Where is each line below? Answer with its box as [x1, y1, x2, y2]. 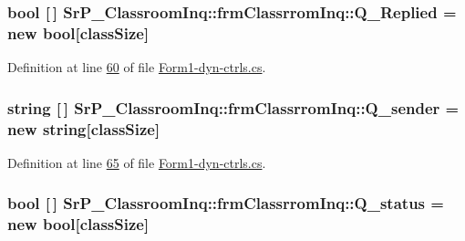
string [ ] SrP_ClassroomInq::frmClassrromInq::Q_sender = [7, 96, 460, 119]
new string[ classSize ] [7, 117, 160, 140]
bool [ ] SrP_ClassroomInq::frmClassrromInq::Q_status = [7, 192, 444, 215]
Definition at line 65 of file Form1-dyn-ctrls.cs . [7, 152, 266, 172]
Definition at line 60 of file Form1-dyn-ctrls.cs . [7, 58, 266, 77]
